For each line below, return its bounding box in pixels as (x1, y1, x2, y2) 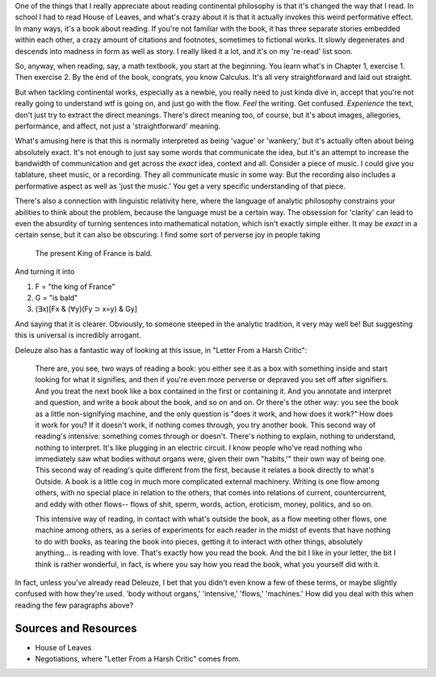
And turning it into (15, 267, 75, 276)
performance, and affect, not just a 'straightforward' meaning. (15, 121, 221, 131)
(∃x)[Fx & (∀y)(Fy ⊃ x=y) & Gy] (35, 304, 137, 314)
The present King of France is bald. (35, 248, 153, 258)
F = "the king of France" (35, 281, 115, 291)
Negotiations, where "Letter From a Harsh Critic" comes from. (35, 654, 241, 664)
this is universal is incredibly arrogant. (15, 330, 141, 340)
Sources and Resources (15, 621, 137, 635)
